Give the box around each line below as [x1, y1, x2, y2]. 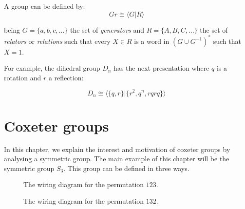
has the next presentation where [113, 63, 209, 73]
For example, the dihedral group [4, 63, 100, 73]
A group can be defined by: [4, 1, 85, 11]
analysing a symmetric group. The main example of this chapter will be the [4, 153, 229, 164]
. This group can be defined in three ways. [63, 163, 189, 173]
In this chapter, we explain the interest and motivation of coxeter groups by [4, 144, 230, 154]
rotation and [4, 72, 41, 82]
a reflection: [48, 72, 84, 82]
